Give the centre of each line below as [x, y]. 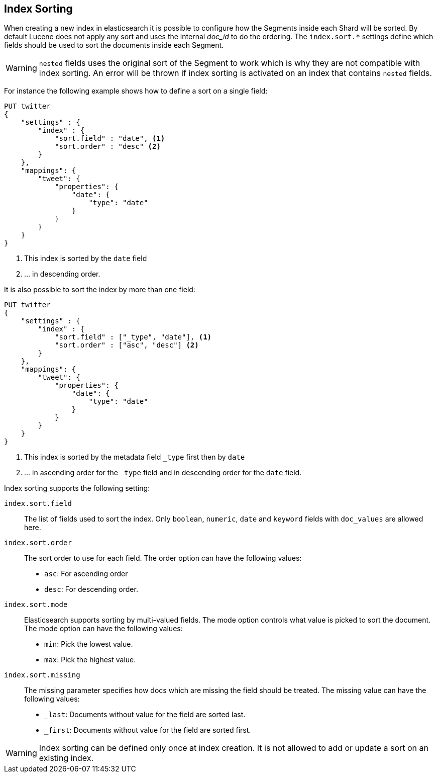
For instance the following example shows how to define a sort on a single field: [136, 91]
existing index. [66, 758]
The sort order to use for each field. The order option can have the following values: [163, 558]
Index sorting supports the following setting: [77, 488]
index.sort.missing [42, 675]
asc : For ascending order [86, 574]
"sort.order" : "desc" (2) [108, 147]
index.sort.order [38, 543]
